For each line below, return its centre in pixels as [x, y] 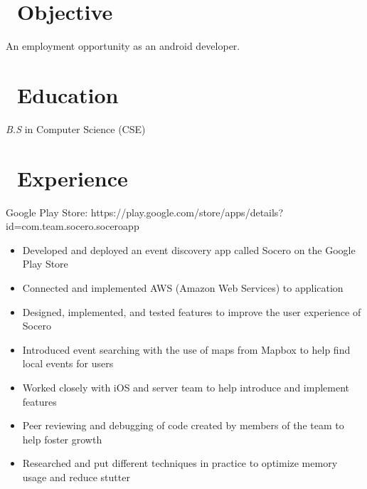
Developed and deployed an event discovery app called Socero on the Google [189, 249]
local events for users [68, 363]
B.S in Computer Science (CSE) [76, 128]
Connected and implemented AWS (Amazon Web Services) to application [183, 287]
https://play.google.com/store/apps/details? [187, 212]
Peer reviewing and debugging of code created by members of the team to [183, 425]
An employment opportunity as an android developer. [123, 46]
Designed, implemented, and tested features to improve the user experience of [192, 311]
